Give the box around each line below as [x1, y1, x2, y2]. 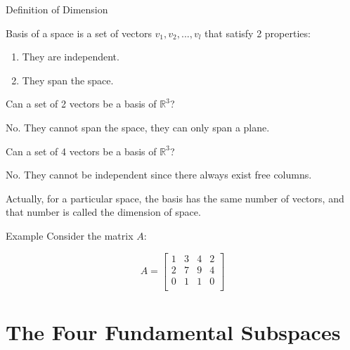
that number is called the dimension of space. [6, 205, 201, 219]
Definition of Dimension [6, 2, 108, 16]
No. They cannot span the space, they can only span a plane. [6, 119, 270, 134]
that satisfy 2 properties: [205, 25, 311, 40]
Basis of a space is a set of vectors [6, 25, 152, 40]
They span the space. [22, 72, 114, 87]
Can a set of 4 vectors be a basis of [6, 143, 157, 158]
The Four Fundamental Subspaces [6, 317, 341, 346]
